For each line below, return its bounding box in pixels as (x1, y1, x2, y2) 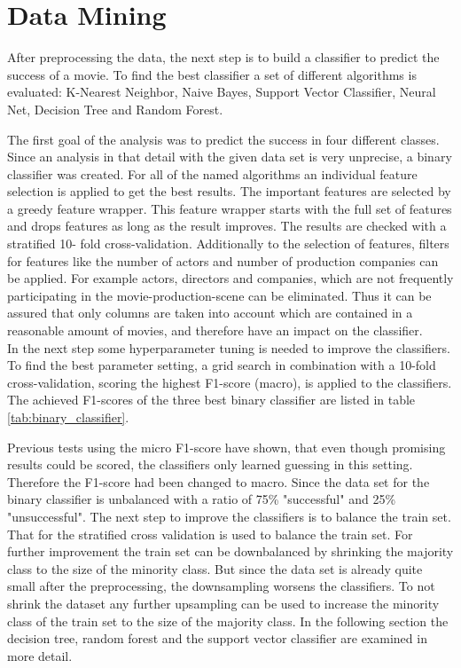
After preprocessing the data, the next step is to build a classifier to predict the (7, 48, 440, 67)
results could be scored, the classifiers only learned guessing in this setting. (7, 455, 413, 474)
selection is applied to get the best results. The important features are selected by (7, 182, 451, 200)
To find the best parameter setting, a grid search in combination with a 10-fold (7, 356, 436, 374)
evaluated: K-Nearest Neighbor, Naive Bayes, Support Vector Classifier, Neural (7, 83, 436, 101)
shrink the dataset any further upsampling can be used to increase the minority (7, 593, 440, 612)
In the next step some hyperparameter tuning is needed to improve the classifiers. (7, 338, 450, 357)
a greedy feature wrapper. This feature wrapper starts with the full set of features (7, 199, 452, 217)
